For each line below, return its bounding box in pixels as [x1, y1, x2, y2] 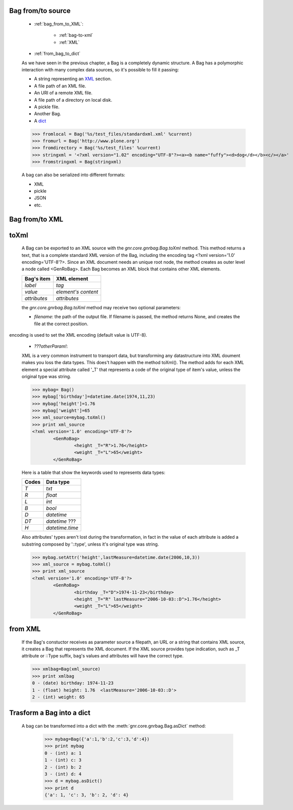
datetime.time [46, 524, 79, 531]
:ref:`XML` [59, 39, 80, 45]
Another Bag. [34, 111, 62, 117]
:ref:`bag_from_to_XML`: [34, 21, 84, 27]
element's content [56, 288, 98, 295]
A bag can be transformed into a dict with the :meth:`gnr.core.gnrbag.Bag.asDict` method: [21, 723, 206, 729]
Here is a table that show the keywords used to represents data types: [21, 469, 166, 475]
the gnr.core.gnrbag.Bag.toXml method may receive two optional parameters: [21, 304, 181, 310]
